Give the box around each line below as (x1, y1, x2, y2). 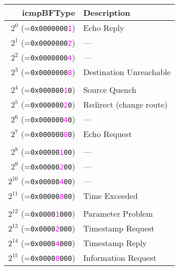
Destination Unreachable (83, 66, 171, 78)
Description (83, 7, 130, 18)
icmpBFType (22, 7, 76, 18)
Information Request (83, 252, 157, 263)
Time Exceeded (83, 190, 138, 201)
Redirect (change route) (83, 98, 168, 110)
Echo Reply (83, 22, 124, 33)
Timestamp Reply (83, 237, 147, 249)
